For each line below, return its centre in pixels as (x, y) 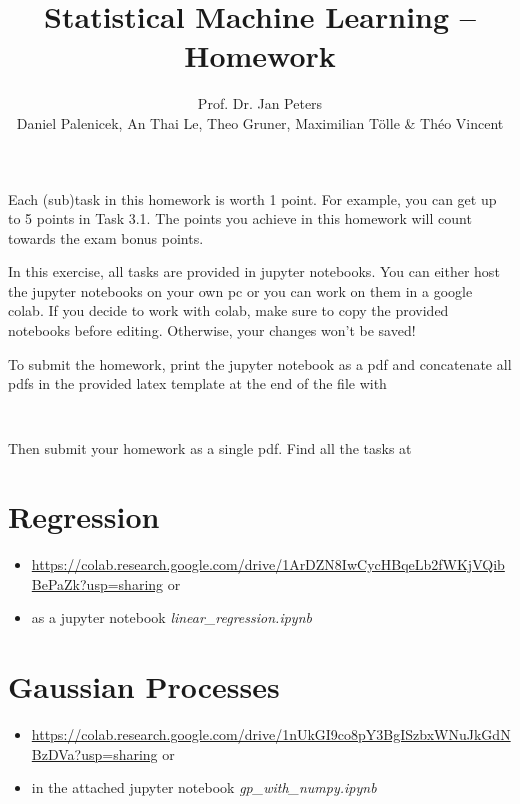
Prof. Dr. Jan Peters (260, 103)
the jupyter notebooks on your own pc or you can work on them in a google (240, 290)
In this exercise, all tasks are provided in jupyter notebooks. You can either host (254, 271)
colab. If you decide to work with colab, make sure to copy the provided (228, 310)
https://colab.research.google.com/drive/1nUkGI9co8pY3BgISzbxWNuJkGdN (271, 734)
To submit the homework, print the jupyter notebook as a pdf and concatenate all (260, 363)
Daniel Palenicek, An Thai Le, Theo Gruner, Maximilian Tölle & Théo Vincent (260, 122)
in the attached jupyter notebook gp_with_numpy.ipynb (204, 787)
